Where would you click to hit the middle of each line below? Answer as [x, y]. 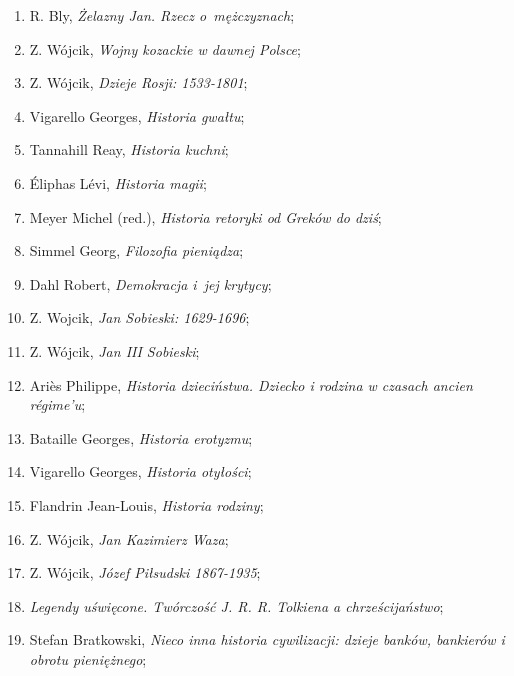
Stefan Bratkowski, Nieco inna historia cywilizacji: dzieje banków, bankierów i [267, 639]
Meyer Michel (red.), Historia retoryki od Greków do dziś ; [205, 216]
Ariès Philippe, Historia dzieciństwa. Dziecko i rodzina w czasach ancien [251, 384]
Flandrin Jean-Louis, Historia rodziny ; [146, 504]
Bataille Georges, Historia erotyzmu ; [141, 437]
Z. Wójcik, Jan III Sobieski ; [114, 350]
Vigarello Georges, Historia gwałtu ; [137, 115]
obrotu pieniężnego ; [88, 658]
